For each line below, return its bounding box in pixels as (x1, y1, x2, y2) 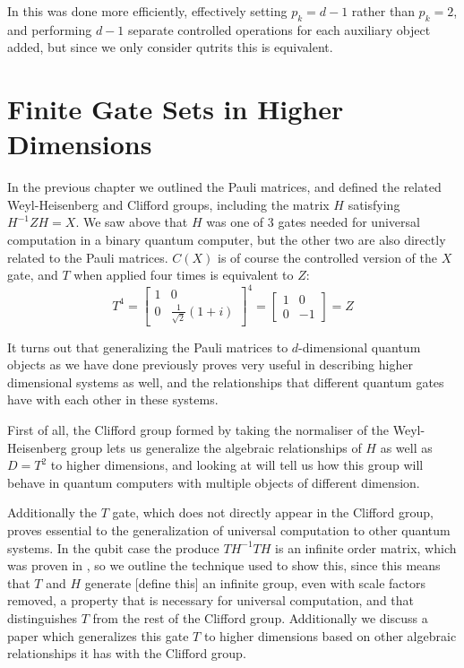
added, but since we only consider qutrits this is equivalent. (7, 38, 333, 56)
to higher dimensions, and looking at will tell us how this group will (50, 455, 424, 474)
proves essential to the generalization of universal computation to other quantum (7, 520, 451, 539)
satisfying (348, 195, 400, 213)
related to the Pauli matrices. (7, 247, 168, 266)
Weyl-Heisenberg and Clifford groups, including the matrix (7, 195, 330, 213)
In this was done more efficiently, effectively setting (7, 2, 288, 20)
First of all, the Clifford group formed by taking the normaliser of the (7, 421, 390, 439)
